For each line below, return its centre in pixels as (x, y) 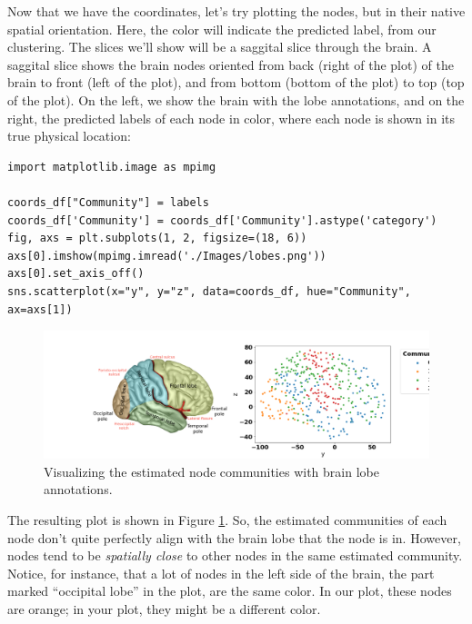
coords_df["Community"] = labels (108, 202)
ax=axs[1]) (40, 309)
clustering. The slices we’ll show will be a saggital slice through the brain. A (220, 47)
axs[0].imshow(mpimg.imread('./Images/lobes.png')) (167, 256)
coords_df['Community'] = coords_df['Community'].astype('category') (222, 220)
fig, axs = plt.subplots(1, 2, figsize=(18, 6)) (157, 238)
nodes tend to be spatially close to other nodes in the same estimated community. (235, 555)
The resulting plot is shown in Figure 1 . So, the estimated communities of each (227, 520)
